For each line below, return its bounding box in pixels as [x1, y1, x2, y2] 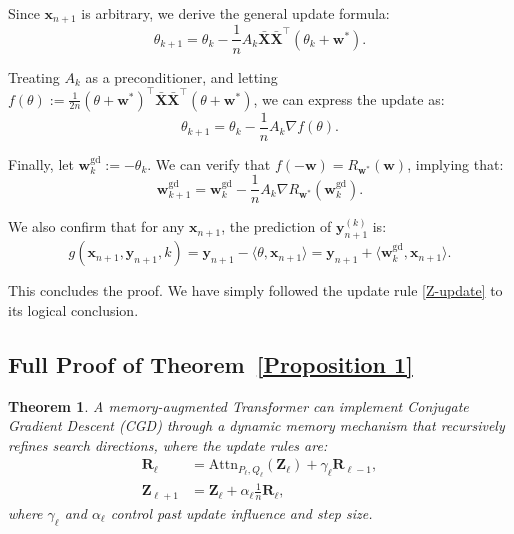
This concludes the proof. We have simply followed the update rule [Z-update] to [8, 280, 503, 301]
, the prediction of [221, 216, 332, 237]
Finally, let [8, 153, 74, 174]
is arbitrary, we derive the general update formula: [81, 3, 390, 23]
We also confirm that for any [8, 216, 185, 237]
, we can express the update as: [253, 88, 445, 109]
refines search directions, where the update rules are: [8, 434, 328, 455]
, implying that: [407, 153, 504, 174]
